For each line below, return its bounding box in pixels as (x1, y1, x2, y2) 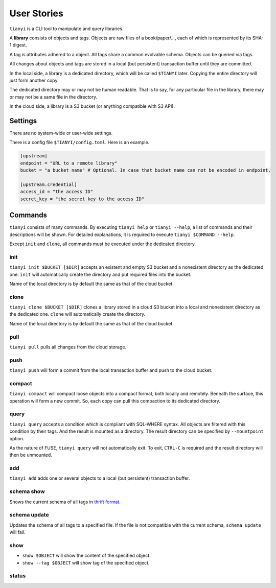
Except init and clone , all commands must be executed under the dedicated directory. (9, 241, 196, 247)
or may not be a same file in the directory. (9, 93, 97, 100)
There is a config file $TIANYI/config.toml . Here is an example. (9, 139, 150, 146)
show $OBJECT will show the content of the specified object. (22, 552, 151, 559)
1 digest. (9, 42, 28, 48)
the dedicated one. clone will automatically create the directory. (9, 311, 146, 317)
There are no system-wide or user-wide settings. (9, 130, 113, 136)
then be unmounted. (9, 452, 52, 458)
